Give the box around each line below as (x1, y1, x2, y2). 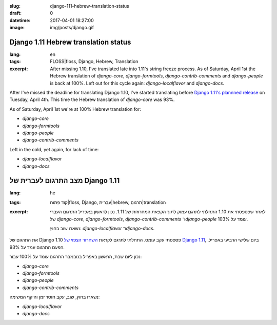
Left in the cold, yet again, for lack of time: (9, 146, 99, 152)
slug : (9, 3, 21, 9)
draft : (9, 10, 22, 16)
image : (9, 25, 25, 31)
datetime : (9, 17, 31, 23)
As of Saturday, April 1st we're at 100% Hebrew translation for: (9, 106, 141, 112)
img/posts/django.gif (50, 25, 94, 31)
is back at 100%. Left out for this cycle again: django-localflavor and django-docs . (50, 80, 225, 86)
